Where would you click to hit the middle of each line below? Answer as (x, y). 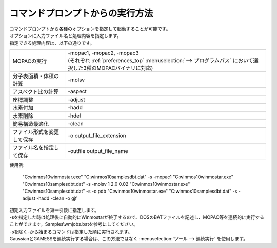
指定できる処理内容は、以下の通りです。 (52, 43)
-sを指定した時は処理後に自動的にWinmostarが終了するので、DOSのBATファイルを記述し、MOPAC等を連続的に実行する (137, 217)
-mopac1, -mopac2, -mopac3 (103, 53)
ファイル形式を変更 (36, 132)
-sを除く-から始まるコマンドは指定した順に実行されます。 (71, 232)
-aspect (77, 91)
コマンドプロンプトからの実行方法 (81, 13)
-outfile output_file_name (98, 151)
